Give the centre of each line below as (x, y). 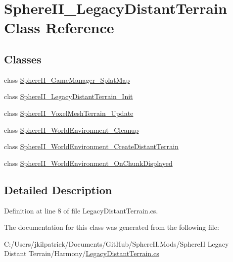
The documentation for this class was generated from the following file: (112, 227)
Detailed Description (58, 189)
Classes (23, 59)
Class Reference (59, 27)
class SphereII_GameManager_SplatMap (67, 79)
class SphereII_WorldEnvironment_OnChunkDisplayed (88, 163)
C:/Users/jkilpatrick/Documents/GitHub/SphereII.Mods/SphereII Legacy (116, 243)
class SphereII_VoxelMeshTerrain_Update (69, 113)
